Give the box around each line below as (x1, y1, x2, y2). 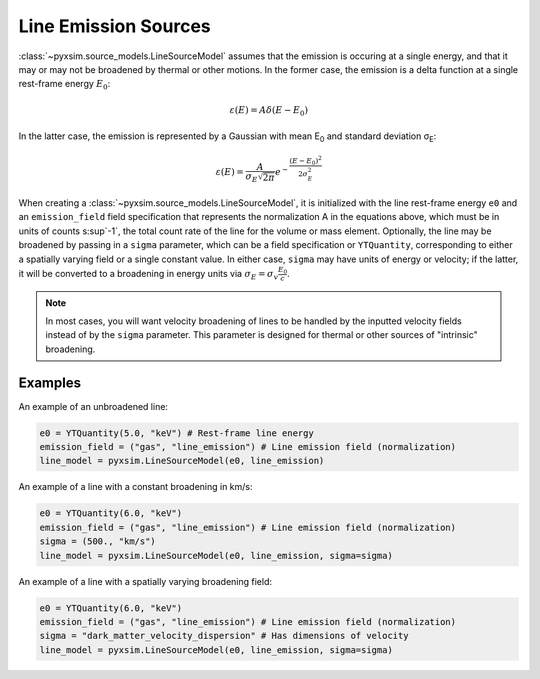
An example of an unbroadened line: (18, 400, 169, 412)
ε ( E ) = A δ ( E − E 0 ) (229, 104, 309, 118)
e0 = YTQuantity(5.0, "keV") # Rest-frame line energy (39, 427, 314, 439)
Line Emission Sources (18, 15, 211, 37)
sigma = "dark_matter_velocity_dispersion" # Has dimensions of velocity (39, 630, 409, 642)
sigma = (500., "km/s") (39, 536, 157, 547)
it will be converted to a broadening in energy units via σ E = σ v (18, 267, 279, 282)
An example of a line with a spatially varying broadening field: (18, 575, 273, 587)
